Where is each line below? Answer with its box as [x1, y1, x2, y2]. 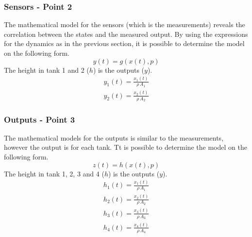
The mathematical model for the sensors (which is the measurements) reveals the [4, 19, 245, 30]
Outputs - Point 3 [4, 113, 75, 126]
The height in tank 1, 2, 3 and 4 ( [4, 168, 104, 178]
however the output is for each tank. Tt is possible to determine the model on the [4, 142, 247, 152]
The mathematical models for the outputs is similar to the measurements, [4, 132, 224, 142]
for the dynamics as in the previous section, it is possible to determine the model [4, 38, 245, 48]
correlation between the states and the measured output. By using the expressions [4, 29, 248, 39]
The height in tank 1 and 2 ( [4, 64, 89, 75]
